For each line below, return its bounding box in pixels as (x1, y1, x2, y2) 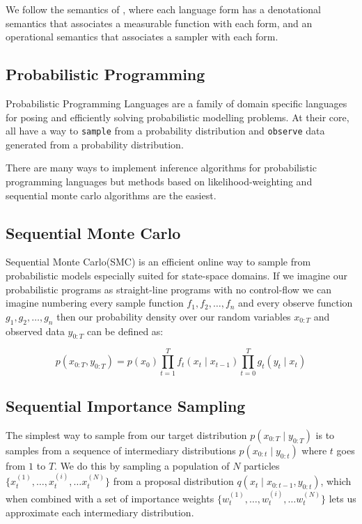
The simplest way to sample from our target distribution (6, 427, 247, 442)
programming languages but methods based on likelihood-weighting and (6, 174, 313, 189)
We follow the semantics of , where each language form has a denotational (6, 2, 321, 16)
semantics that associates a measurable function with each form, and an (6, 15, 313, 30)
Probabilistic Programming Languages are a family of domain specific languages (6, 95, 347, 110)
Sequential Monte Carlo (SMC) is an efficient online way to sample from (6, 254, 311, 269)
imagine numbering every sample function (6, 295, 184, 310)
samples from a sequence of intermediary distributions (6, 442, 236, 457)
